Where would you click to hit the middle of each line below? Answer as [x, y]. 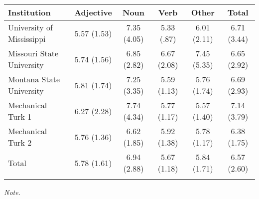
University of [30, 27]
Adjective [93, 12]
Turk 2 [20, 142]
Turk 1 [20, 116]
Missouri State [33, 53]
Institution [29, 12]
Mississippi [27, 39]
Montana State [34, 79]
